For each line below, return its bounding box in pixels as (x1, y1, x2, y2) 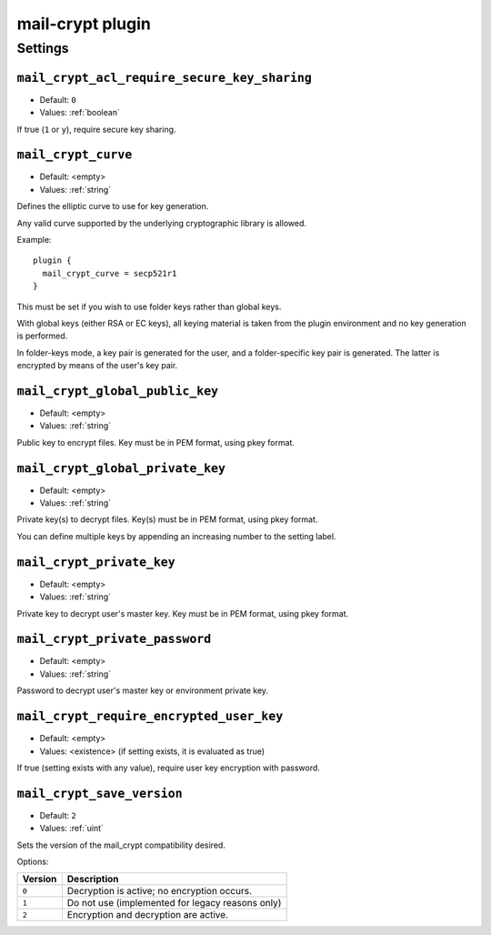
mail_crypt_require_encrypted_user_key (16, 709, 284, 724)
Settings (16, 40, 69, 56)
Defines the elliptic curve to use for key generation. (16, 201, 209, 212)
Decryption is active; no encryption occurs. (66, 885, 253, 898)
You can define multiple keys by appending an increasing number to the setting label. (16, 530, 336, 541)
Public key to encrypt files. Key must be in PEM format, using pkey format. (16, 437, 296, 447)
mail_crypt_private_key (16, 555, 176, 569)
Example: (16, 234, 52, 245)
